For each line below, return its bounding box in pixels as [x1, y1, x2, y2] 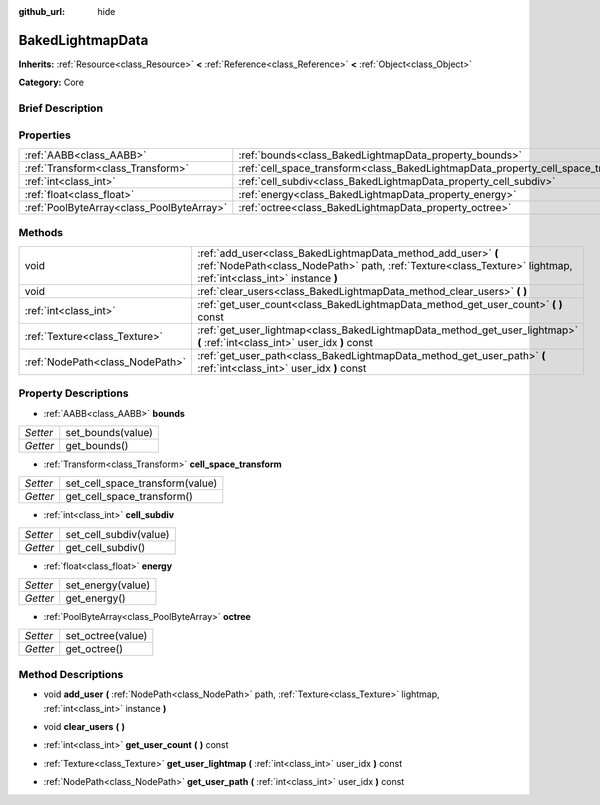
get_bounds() [65, 438, 129, 452]
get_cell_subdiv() [65, 540, 146, 554]
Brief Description [18, 101, 104, 115]
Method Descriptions [18, 667, 124, 681]
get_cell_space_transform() [65, 490, 194, 504]
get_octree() [65, 642, 124, 656]
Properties [18, 128, 72, 142]
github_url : [18, 6, 65, 17]
